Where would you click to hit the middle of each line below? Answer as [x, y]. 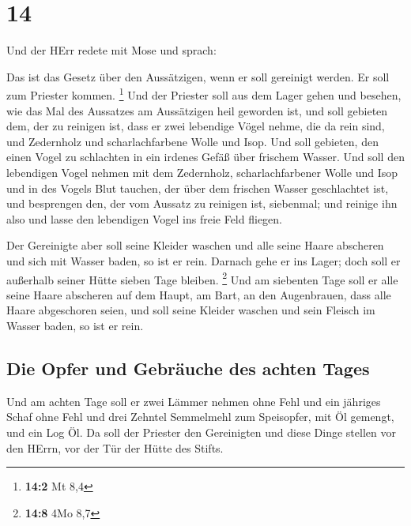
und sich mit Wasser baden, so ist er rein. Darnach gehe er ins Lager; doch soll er [204, 260]
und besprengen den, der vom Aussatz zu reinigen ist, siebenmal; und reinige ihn [202, 203]
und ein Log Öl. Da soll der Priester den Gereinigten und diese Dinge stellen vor [201, 432]
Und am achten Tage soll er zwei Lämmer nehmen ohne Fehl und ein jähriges [194, 401]
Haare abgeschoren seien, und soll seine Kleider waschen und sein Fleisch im [191, 310]
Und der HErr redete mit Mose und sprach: [111, 50]
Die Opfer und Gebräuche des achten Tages [188, 368]
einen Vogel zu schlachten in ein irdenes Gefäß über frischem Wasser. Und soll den [205, 157]
